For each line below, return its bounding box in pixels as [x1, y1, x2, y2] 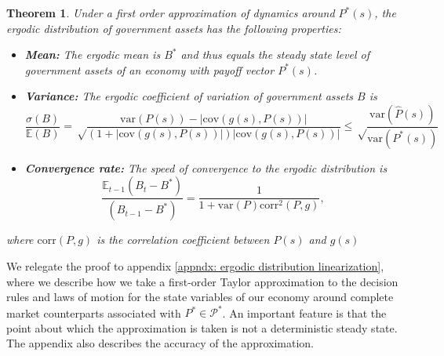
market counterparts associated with [6, 304, 181, 321]
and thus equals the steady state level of [180, 46, 369, 63]
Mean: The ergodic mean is [24, 46, 161, 63]
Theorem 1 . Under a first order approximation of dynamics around [6, 5, 335, 20]
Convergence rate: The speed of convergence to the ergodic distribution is [24, 159, 388, 176]
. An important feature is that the [222, 304, 387, 321]
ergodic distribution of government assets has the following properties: [6, 20, 341, 36]
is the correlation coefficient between [96, 231, 270, 248]
